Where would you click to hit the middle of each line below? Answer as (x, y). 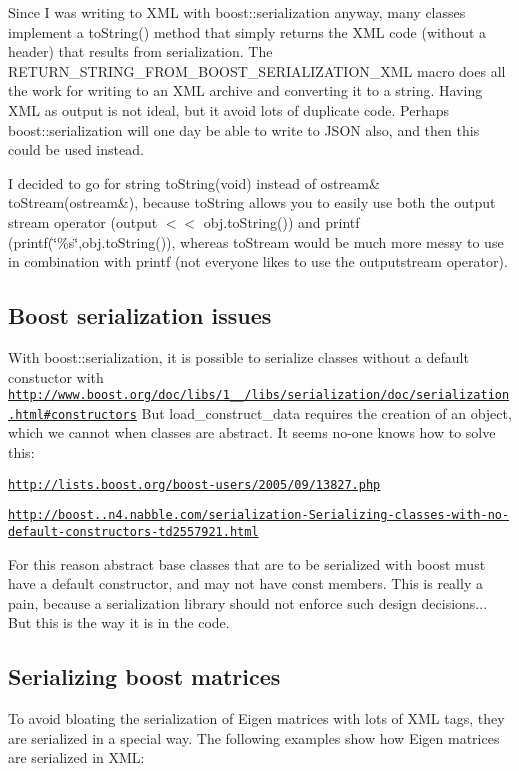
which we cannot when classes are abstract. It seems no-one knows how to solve (252, 432)
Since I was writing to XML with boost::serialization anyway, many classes (237, 12)
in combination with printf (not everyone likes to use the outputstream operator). (258, 261)
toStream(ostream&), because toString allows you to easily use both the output (252, 202)
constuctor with (56, 376)
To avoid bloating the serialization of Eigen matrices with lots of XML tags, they (256, 718)
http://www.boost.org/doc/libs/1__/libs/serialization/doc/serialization (259, 395)
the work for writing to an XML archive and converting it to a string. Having (245, 90)
